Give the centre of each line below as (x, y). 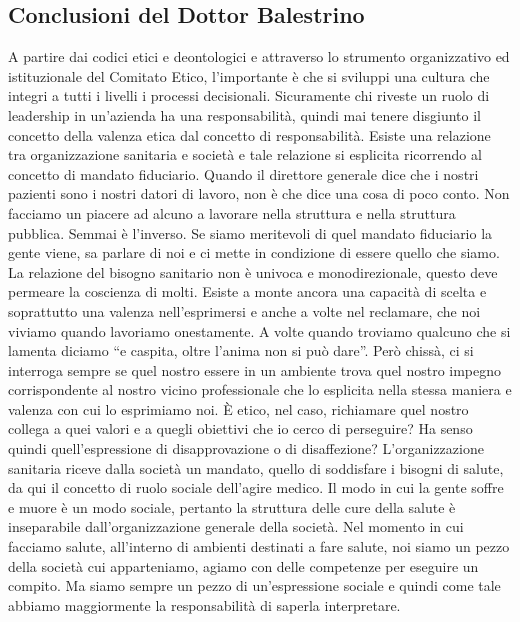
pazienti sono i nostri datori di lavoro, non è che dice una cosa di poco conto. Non (259, 193)
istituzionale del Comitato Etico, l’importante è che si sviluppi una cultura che (249, 75)
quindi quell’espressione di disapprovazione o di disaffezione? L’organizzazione (246, 448)
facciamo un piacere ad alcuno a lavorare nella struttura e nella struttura (232, 212)
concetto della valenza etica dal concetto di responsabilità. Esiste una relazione (249, 134)
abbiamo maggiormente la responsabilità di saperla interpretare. (204, 604)
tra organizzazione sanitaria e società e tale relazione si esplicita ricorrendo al (245, 154)
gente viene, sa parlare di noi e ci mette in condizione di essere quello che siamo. (254, 252)
